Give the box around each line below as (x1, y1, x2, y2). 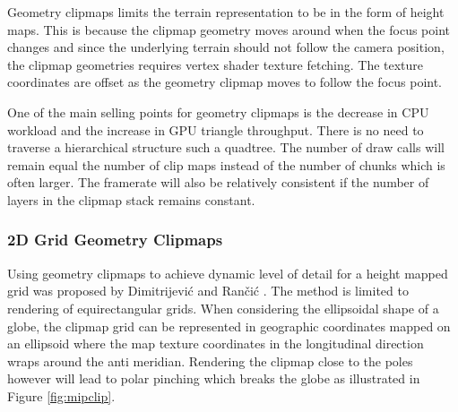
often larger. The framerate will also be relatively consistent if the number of (7, 173, 429, 192)
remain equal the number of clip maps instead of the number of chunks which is (7, 155, 445, 174)
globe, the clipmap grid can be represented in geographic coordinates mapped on (7, 316, 451, 335)
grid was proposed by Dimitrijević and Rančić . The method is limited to (7, 281, 409, 300)
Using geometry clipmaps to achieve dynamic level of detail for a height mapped (7, 263, 448, 282)
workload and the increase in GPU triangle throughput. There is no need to (7, 120, 424, 139)
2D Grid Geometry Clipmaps (7, 228, 223, 251)
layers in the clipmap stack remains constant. (7, 190, 255, 209)
